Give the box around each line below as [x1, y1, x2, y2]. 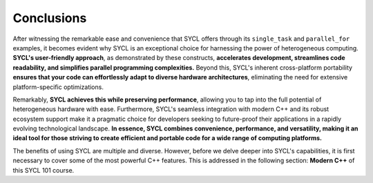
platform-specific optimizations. [12, 83, 104, 91]
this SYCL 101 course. [12, 166, 75, 174]
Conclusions [12, 10, 87, 26]
